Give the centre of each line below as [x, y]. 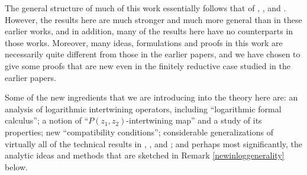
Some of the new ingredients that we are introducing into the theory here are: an [151, 97]
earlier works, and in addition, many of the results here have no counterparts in [149, 31]
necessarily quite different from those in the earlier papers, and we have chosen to [153, 54]
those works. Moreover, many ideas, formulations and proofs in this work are [144, 42]
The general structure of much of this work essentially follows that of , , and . [146, 8]
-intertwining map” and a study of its [194, 120]
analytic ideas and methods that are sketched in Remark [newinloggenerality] [145, 155]
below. [16, 166]
